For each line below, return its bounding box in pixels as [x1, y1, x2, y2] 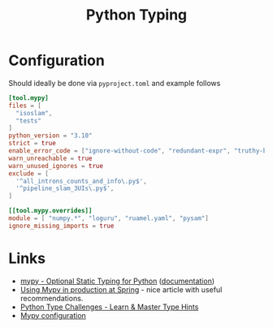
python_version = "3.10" [8, 132, 93, 140]
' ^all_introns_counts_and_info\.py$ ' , [15, 177, 148, 185]
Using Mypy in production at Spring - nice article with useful [19, 284, 223, 294]
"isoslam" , [15, 109, 53, 117]
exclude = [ [8, 169, 49, 178]
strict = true [8, 140, 57, 148]
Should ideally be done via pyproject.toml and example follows [8, 78, 221, 88]
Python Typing [85, 6, 188, 24]
